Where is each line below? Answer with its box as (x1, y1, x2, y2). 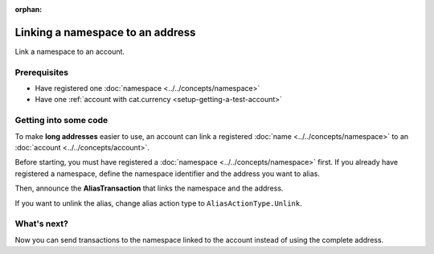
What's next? (14, 218, 68, 229)
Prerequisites (14, 67, 68, 78)
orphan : (14, 5, 43, 14)
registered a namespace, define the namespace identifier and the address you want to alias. (14, 169, 321, 178)
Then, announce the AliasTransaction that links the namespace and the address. (14, 183, 284, 193)
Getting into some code (14, 115, 108, 126)
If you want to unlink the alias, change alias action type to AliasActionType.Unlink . (14, 198, 303, 208)
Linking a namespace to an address (14, 25, 196, 39)
